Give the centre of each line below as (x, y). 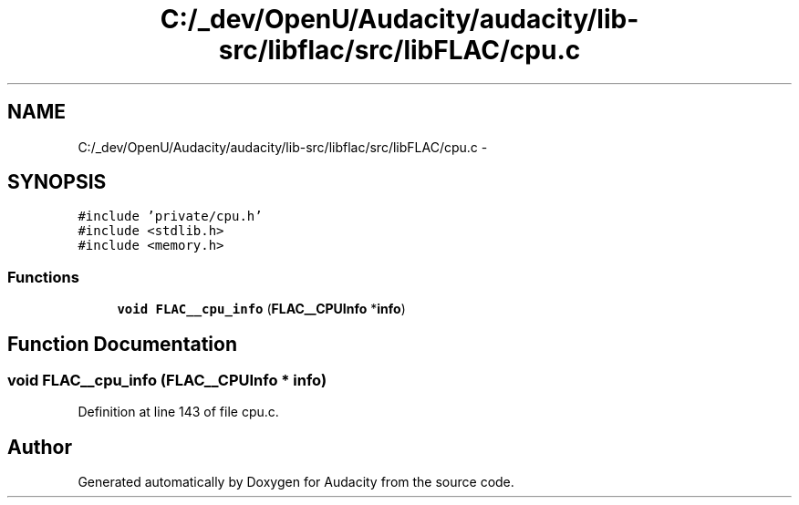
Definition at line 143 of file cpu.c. (178, 412)
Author (40, 447)
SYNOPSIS (57, 182)
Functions (43, 277)
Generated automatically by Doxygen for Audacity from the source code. (296, 482)
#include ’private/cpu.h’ (170, 216)
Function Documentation (122, 344)
